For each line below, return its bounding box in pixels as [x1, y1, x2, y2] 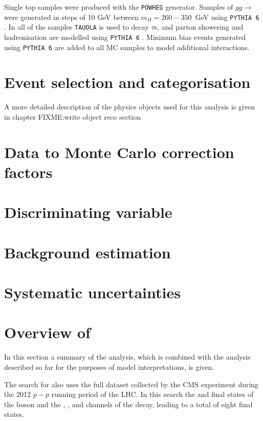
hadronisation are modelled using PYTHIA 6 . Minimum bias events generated [4, 31, 246, 42]
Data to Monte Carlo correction [4, 141, 234, 162]
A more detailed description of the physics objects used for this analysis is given [4, 101, 255, 112]
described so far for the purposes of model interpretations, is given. [4, 362, 214, 372]
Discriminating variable [4, 202, 172, 223]
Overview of [4, 322, 91, 343]
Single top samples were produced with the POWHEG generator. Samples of [4, 2, 233, 12]
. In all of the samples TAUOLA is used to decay [4, 21, 149, 32]
